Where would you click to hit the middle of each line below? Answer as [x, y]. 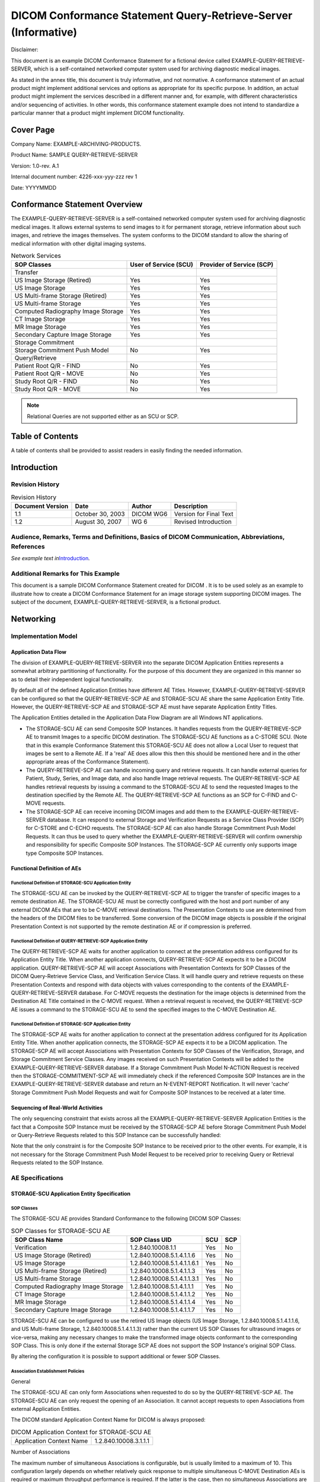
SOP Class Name [39, 1240]
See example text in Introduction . [50, 558]
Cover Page [33, 130]
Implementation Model [44, 636]
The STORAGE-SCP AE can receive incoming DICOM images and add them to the [125, 812]
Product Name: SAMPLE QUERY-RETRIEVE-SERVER [74, 155]
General [21, 1381]
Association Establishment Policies [48, 1371]
